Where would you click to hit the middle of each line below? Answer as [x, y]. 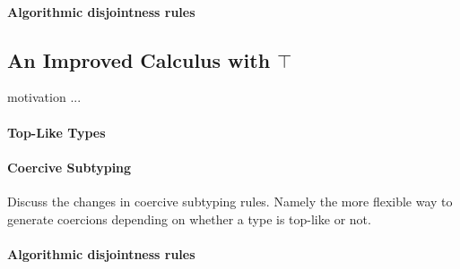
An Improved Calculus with [139, 59]
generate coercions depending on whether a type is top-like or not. [189, 219]
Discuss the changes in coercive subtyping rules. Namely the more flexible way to [230, 201]
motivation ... [44, 97]
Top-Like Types [56, 132]
